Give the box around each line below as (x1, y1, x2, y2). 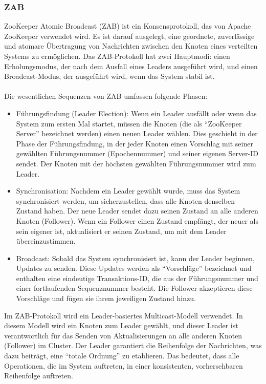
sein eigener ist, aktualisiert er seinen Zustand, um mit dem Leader (16, 225, 227, 236)
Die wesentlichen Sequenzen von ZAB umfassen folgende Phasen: (4, 91, 208, 101)
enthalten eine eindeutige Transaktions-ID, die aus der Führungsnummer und (16, 272, 258, 283)
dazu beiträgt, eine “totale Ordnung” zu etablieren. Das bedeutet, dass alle (4, 350, 239, 361)
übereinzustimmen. (16, 236, 76, 246)
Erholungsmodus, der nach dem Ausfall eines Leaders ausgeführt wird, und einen (4, 60, 258, 71)
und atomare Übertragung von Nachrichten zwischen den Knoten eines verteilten (4, 40, 258, 51)
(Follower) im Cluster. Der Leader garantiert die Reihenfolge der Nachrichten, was (4, 340, 262, 351)
